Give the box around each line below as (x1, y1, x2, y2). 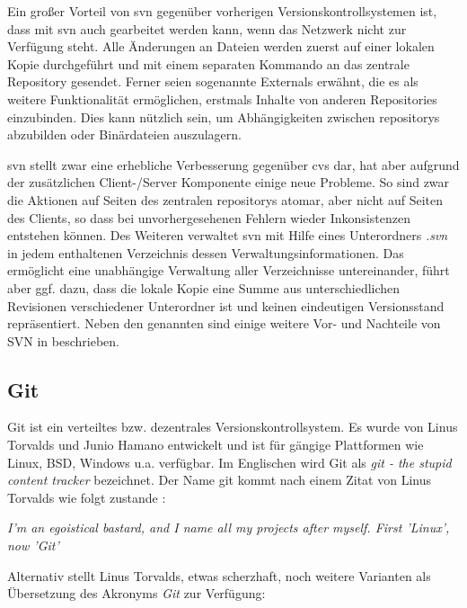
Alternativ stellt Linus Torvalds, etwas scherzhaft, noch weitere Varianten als (7, 566, 431, 585)
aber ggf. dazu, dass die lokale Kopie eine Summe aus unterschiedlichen (7, 278, 401, 297)
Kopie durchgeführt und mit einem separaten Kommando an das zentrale (7, 54, 410, 73)
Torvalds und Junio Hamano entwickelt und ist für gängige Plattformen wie (7, 435, 424, 454)
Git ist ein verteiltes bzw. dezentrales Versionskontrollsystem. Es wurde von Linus (7, 417, 458, 436)
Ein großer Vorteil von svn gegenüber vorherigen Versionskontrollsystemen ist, (7, 2, 437, 20)
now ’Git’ (7, 536, 59, 555)
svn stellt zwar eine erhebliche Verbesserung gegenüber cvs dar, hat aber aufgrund (7, 155, 460, 174)
